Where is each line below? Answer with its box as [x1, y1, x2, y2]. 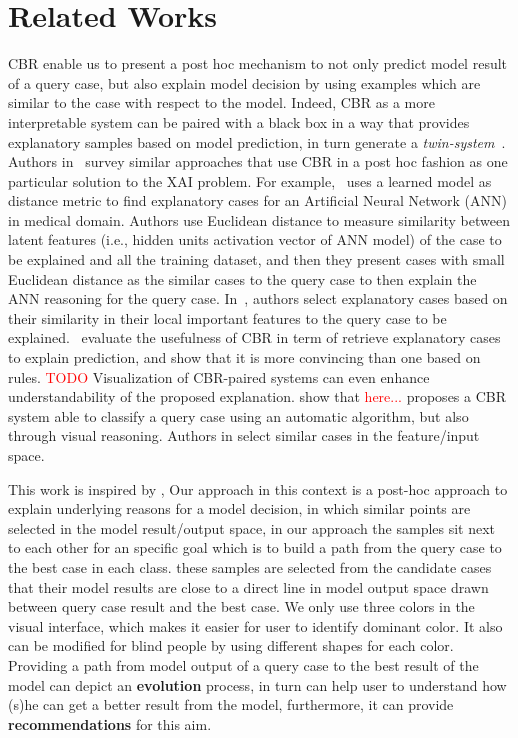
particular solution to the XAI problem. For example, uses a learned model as [8, 170, 492, 191]
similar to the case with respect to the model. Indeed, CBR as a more [8, 92, 435, 113]
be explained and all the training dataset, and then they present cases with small [8, 249, 505, 270]
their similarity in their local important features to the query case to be [8, 307, 447, 328]
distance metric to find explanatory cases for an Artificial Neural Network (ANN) [8, 190, 508, 211]
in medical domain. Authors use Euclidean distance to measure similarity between [8, 209, 510, 230]
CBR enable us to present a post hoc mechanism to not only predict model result [8, 53, 508, 74]
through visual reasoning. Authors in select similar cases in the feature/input [8, 425, 480, 446]
